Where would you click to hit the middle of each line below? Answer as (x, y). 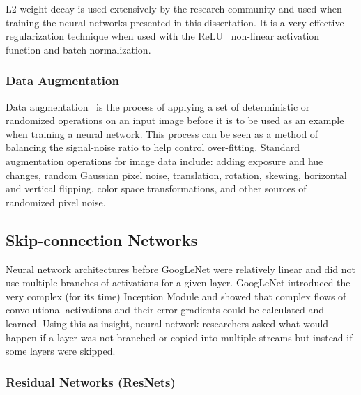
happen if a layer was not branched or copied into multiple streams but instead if (179, 337)
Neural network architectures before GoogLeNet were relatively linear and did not (180, 269)
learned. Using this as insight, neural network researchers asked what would (167, 323)
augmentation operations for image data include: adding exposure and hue (164, 161)
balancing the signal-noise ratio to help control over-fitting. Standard (153, 147)
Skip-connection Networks (102, 239)
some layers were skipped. (61, 351)
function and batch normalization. (78, 49)
